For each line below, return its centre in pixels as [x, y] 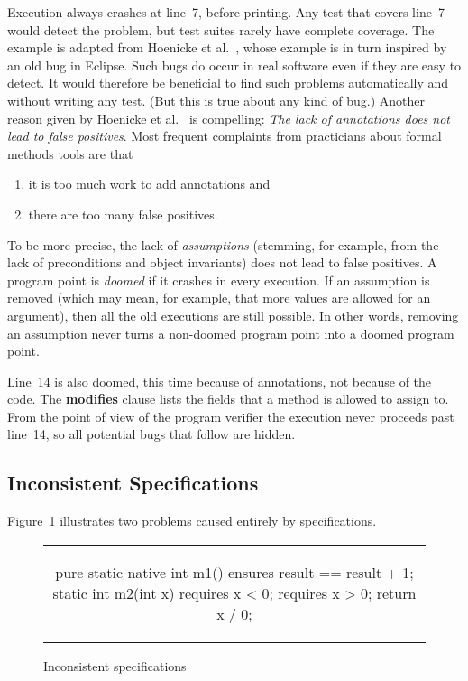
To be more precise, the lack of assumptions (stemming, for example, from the [223, 244]
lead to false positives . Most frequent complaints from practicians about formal [225, 136]
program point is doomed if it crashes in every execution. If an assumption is [219, 280]
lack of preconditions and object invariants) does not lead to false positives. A [222, 262]
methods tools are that [70, 153]
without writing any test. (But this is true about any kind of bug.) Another [216, 100]
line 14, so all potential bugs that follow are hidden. [151, 434]
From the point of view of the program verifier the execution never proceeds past [231, 416]
